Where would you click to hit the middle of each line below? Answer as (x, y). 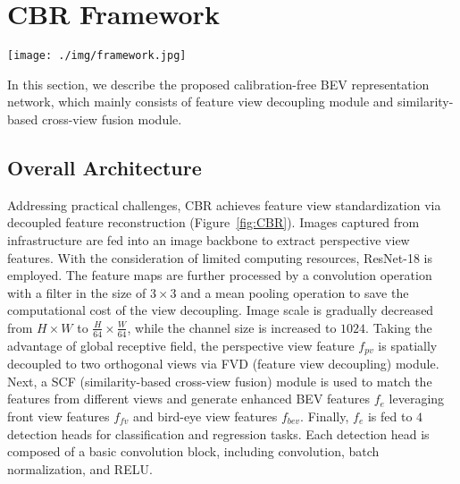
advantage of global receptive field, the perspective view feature (181, 345)
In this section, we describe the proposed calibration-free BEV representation (218, 84)
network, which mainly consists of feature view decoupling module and (201, 102)
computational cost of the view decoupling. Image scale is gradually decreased (221, 310)
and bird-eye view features (205, 416)
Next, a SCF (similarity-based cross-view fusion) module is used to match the (220, 381)
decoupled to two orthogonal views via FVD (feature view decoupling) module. (223, 364)
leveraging (417, 399)
